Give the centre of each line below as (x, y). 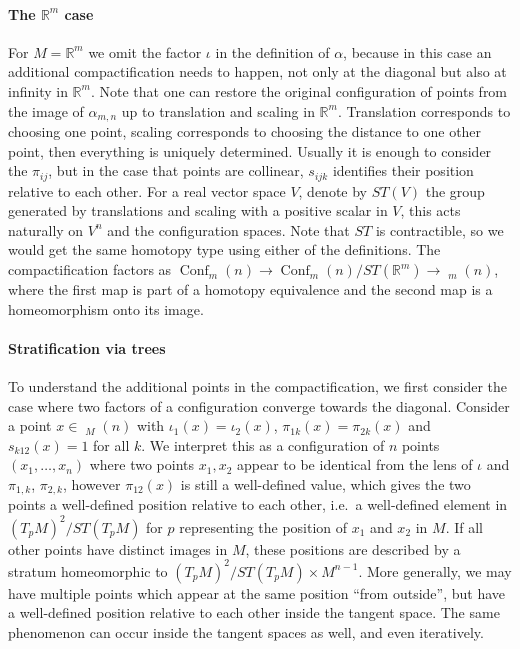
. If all (464, 526)
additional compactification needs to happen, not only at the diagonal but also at (257, 71)
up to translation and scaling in (218, 110)
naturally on (46, 229)
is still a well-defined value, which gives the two (325, 484)
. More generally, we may (435, 570)
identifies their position (403, 170)
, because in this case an (417, 51)
